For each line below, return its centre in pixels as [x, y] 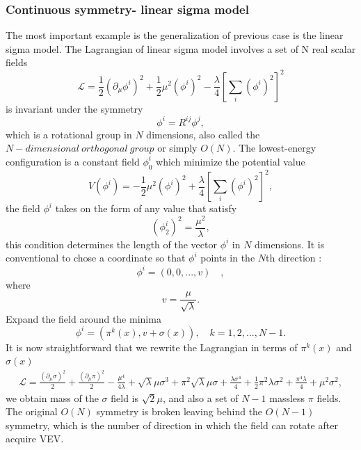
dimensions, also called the [203, 134]
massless [287, 397]
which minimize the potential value [231, 161]
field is [125, 397]
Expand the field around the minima [83, 318]
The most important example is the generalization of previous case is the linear [175, 35]
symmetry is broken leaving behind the [179, 411]
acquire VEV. [35, 439]
